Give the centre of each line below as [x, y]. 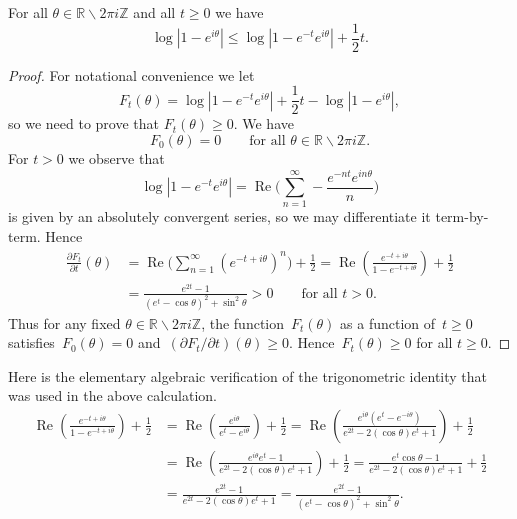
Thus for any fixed [64, 322]
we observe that [116, 157]
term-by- [462, 216]
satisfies [31, 342]
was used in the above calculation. [112, 395]
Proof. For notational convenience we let [131, 74]
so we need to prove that [83, 123]
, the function [243, 322]
